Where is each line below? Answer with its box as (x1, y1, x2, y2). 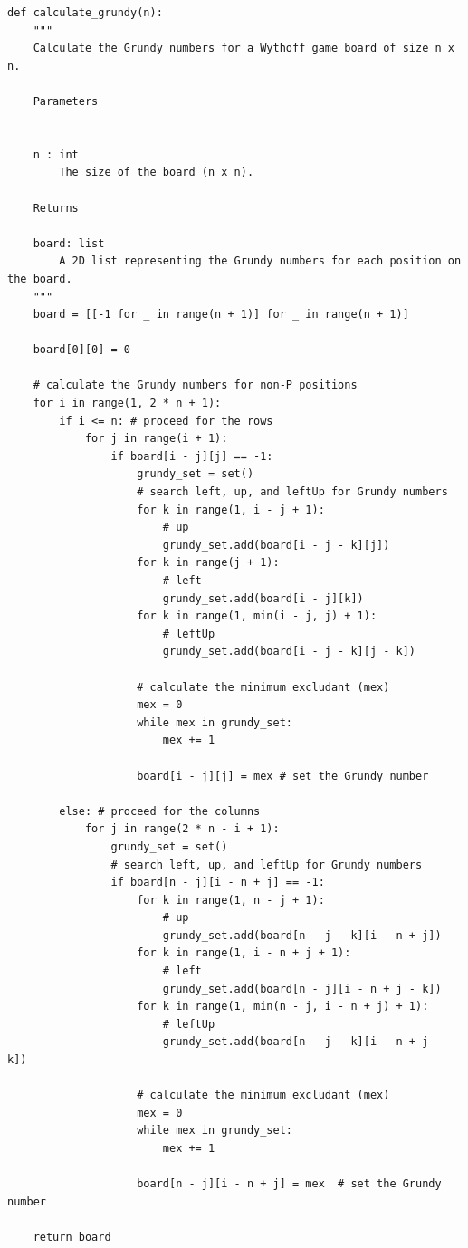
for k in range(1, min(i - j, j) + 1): (137, 610, 377, 623)
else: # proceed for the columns (59, 804, 261, 818)
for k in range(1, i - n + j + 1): (137, 946, 351, 960)
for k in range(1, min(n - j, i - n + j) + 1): (137, 1000, 429, 1013)
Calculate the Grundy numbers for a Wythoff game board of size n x (33, 42, 454, 55)
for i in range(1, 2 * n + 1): (33, 397, 222, 410)
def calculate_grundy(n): (7, 6, 163, 19)
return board (33, 1230, 111, 1243)
